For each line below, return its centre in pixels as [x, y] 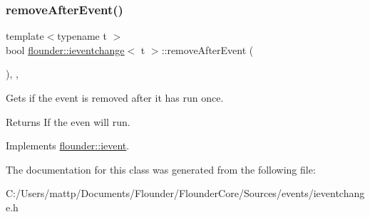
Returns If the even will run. [68, 121]
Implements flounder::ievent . [68, 145]
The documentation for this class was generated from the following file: [161, 169]
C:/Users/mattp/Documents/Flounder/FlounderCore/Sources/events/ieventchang [185, 193]
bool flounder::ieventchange [65, 49]
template [25, 36]
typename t [82, 36]
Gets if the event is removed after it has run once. [115, 97]
